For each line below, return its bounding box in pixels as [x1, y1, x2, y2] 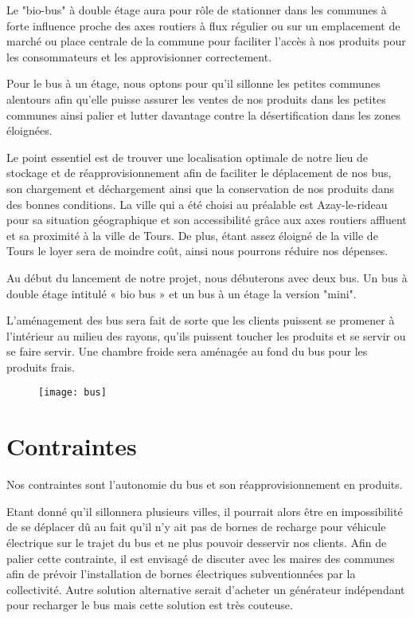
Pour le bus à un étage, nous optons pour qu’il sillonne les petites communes [6, 75, 381, 92]
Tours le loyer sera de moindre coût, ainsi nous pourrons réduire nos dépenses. [6, 242, 389, 259]
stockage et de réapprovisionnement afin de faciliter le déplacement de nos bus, [6, 164, 392, 181]
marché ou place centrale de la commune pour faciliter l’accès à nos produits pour [6, 33, 406, 49]
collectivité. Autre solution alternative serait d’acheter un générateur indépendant [6, 581, 405, 597]
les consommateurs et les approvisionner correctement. [6, 48, 272, 65]
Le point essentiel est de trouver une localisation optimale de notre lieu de [6, 148, 369, 165]
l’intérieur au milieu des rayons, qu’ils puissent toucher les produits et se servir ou [6, 327, 406, 344]
